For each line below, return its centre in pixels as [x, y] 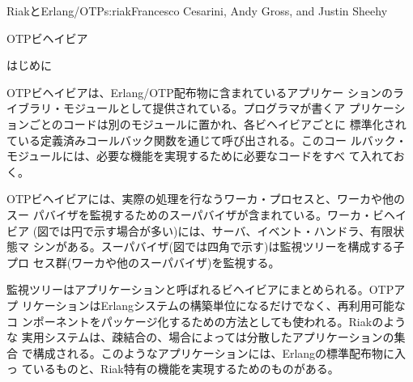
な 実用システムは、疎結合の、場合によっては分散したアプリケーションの [200, 337]
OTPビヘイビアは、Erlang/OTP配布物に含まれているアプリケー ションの [200, 92]
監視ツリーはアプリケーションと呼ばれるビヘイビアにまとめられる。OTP [200, 289]
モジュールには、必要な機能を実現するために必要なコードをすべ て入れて [200, 156]
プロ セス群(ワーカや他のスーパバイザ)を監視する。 [143, 262]
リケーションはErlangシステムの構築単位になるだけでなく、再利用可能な [213, 305]
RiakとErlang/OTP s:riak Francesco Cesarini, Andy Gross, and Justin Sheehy [197, 11]
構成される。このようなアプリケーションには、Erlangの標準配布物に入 [219, 352]
